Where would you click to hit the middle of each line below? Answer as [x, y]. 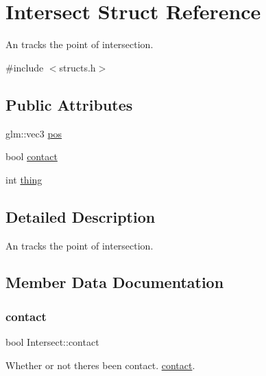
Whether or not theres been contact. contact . [100, 365]
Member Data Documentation [115, 282]
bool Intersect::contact [52, 342]
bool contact [32, 156]
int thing [24, 179]
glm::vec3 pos [34, 133]
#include [25, 67]
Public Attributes [69, 104]
